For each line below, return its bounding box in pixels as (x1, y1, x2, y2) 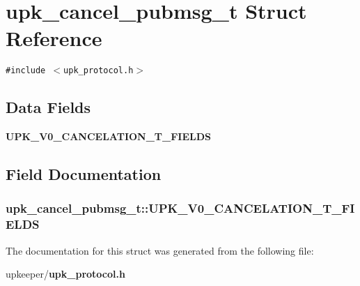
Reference (6, 24, 102, 52)
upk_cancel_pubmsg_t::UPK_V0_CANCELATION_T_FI (6, 200, 355, 217)
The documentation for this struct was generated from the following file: (6, 243, 314, 257)
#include (6, 66, 46, 76)
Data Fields (6, 96, 91, 118)
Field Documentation (6, 163, 162, 185)
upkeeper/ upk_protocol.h (6, 266, 125, 281)
